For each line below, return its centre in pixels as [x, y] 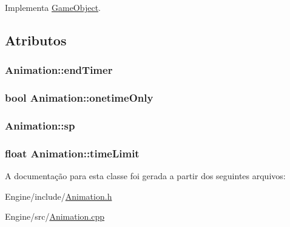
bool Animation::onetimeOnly [79, 98]
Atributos [36, 40]
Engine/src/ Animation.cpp [55, 216]
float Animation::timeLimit [72, 153]
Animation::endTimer [59, 70]
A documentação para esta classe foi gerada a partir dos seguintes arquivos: [145, 176]
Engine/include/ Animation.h [59, 196]
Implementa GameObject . [53, 7]
